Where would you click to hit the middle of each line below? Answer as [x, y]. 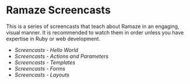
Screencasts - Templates [45, 62]
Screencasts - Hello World [46, 50]
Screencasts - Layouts [42, 75]
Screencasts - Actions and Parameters [62, 56]
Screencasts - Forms [40, 68]
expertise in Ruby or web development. [53, 38]
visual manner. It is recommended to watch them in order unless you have [95, 32]
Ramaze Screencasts [58, 10]
